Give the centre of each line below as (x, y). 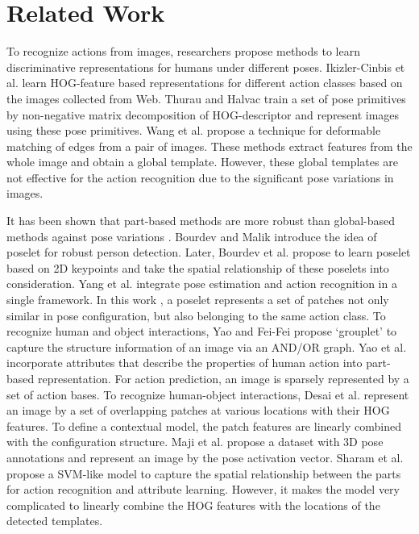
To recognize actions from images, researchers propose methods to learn (183, 51)
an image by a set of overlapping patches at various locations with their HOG (198, 410)
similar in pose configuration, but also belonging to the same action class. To (196, 315)
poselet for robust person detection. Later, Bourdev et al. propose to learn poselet (209, 252)
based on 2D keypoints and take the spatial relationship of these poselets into (198, 267)
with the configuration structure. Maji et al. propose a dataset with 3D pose (195, 442)
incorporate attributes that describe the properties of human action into (185, 363)
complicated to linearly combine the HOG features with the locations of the (193, 505)
